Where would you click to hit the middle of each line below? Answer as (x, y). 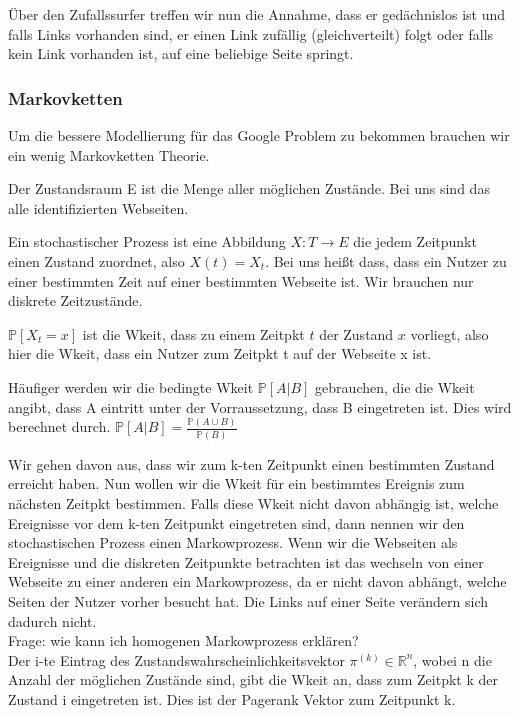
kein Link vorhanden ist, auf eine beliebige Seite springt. (181, 53)
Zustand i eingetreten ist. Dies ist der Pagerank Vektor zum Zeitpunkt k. (232, 698)
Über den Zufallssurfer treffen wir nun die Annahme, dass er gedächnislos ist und (257, 14)
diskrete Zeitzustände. (75, 300)
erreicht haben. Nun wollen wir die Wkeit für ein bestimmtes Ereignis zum (236, 483)
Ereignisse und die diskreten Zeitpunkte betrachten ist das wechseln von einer (246, 561)
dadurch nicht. (52, 620)
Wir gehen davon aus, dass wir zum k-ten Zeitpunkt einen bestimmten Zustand (251, 463)
